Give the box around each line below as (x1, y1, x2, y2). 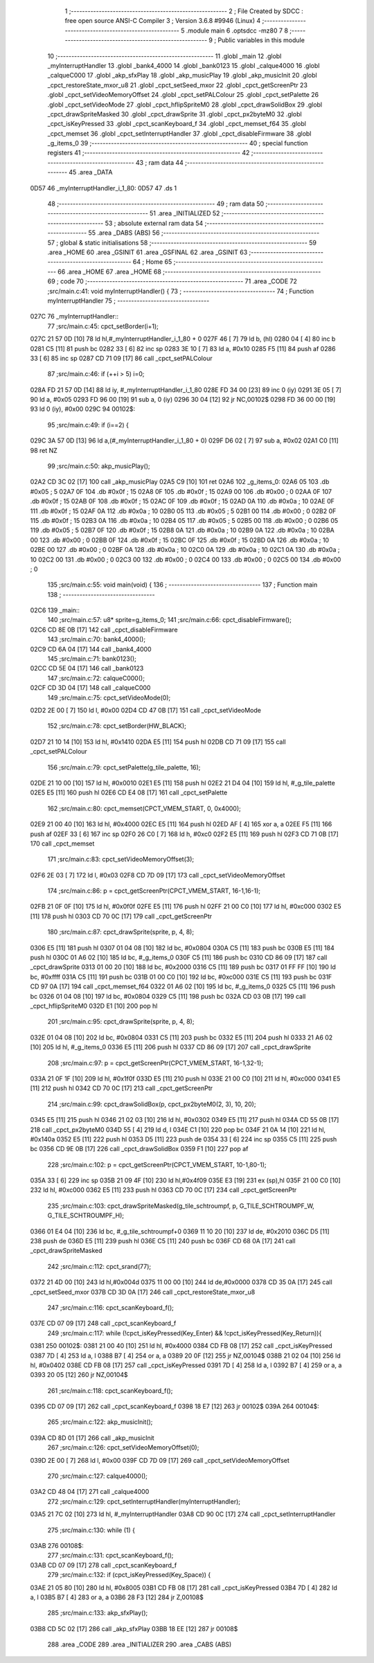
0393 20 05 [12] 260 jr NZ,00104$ (30, 1371, 128, 1379)
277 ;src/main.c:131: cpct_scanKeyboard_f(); (47, 1551, 174, 1560)
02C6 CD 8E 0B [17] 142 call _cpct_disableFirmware (30, 625, 178, 634)
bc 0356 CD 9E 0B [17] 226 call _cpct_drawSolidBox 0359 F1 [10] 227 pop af (30, 1145, 249, 1153)
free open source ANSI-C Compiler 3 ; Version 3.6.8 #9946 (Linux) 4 (64, 17, 261, 25)
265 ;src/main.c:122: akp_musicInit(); (47, 1418, 153, 1426)
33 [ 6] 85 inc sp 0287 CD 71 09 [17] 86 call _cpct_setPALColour (30, 354, 213, 362)
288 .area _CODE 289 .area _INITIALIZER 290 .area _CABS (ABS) (47, 1640, 232, 1648)
